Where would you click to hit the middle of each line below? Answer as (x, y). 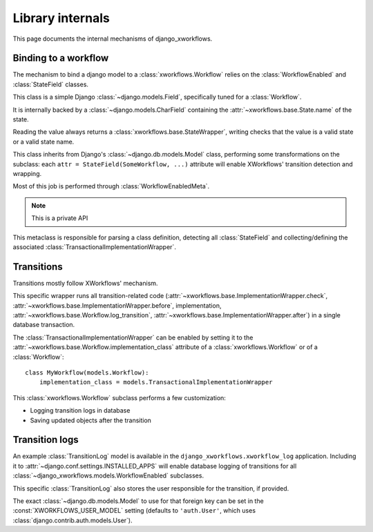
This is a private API (60, 218)
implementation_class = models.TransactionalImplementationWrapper (156, 382)
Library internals (61, 18)
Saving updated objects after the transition (91, 420)
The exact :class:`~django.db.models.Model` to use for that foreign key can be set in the (138, 501)
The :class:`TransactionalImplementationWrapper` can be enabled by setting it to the (133, 337)
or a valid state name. (44, 141)
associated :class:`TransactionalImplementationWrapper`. (94, 247)
